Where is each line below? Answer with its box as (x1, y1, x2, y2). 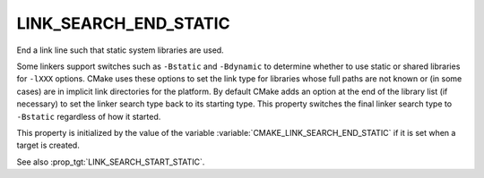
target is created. (16, 140, 80, 151)
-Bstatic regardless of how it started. (16, 111, 161, 122)
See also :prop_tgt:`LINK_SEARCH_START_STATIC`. (16, 157, 205, 167)
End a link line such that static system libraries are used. (16, 45, 224, 55)
